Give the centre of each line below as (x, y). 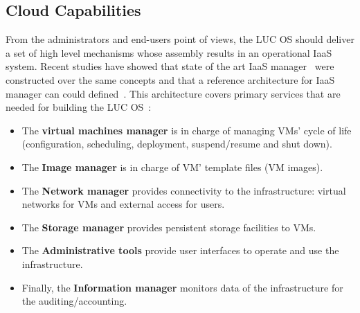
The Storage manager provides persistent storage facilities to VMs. (169, 227)
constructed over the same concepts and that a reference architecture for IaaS (170, 79)
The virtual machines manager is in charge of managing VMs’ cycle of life (187, 130)
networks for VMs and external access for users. (123, 204)
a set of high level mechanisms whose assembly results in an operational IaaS (169, 52)
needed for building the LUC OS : (79, 107)
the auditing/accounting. (74, 301)
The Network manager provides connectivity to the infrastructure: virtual (184, 190)
